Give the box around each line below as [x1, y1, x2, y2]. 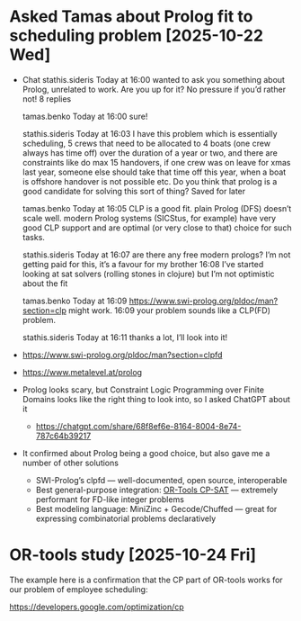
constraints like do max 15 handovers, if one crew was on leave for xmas [22, 157, 291, 167]
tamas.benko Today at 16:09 [22, 295, 128, 306]
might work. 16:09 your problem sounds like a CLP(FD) [68, 304, 271, 316]
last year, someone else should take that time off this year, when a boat [22, 166, 287, 177]
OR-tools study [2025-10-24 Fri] [9, 544, 257, 565]
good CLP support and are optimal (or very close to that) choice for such [22, 222, 292, 233]
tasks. [22, 231, 45, 242]
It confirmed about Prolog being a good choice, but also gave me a [22, 447, 270, 458]
